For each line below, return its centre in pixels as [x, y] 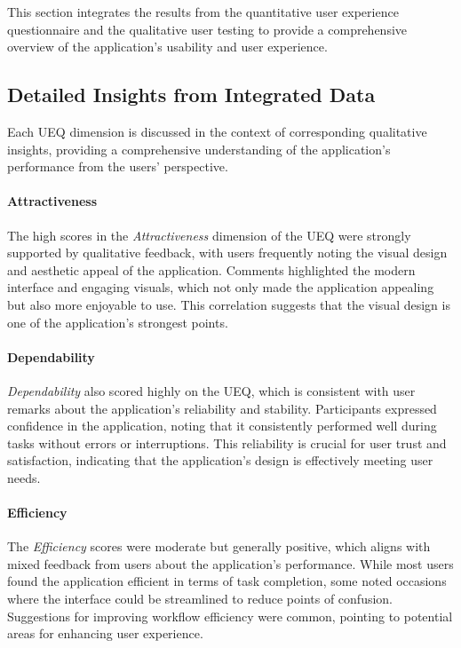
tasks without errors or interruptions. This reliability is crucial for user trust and [227, 443]
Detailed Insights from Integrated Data [191, 95]
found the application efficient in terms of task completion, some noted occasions [227, 581]
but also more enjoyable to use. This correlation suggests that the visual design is [229, 304]
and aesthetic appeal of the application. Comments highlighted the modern [211, 269]
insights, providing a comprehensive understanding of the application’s [199, 149]
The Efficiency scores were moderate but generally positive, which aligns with [219, 546]
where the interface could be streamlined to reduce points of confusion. [200, 599]
